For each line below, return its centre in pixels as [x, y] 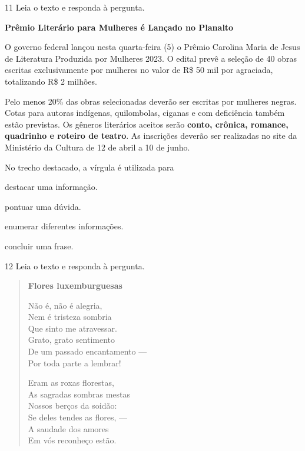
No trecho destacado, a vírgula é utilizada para [89, 167]
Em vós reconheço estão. [72, 440]
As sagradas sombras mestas [79, 394]
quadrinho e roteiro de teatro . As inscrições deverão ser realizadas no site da [151, 136]
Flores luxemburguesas [75, 285]
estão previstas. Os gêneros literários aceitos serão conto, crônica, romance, [147, 124]
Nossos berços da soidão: [72, 405]
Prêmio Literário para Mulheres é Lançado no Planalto [119, 27]
